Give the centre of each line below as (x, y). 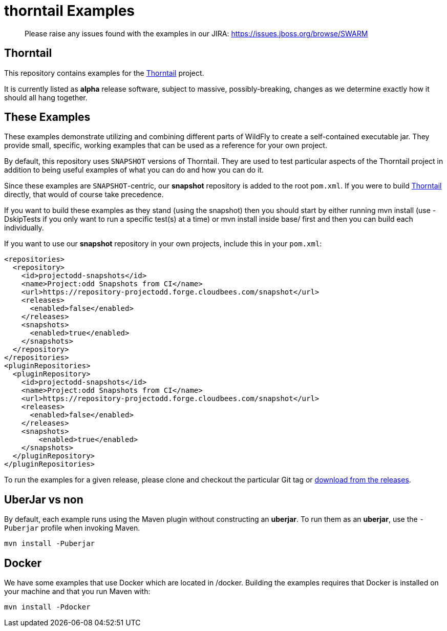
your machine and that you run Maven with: (77, 592)
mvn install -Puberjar (50, 544)
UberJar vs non (44, 499)
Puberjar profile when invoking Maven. (72, 528)
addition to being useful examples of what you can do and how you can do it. (134, 170)
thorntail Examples (70, 11)
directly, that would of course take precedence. (84, 195)
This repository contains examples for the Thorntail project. (104, 73)
